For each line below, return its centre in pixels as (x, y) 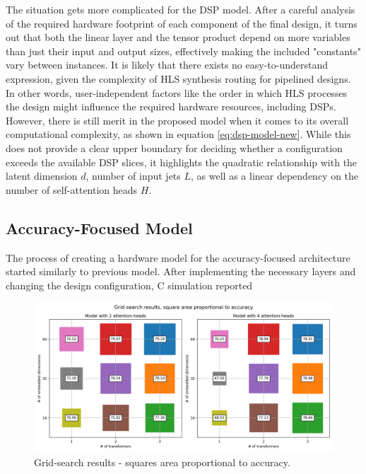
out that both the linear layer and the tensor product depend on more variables (178, 37)
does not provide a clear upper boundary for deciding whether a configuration (174, 148)
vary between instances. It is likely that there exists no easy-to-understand (167, 65)
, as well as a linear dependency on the (275, 176)
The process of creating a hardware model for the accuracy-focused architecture (178, 257)
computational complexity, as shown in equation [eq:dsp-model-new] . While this (178, 134)
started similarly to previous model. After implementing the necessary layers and (181, 271)
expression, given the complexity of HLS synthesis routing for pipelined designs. (178, 78)
